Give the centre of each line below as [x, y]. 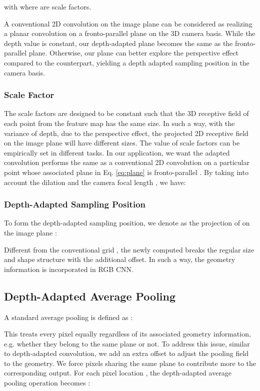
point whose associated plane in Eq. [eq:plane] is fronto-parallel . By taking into [126, 172]
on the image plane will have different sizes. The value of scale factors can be [122, 143]
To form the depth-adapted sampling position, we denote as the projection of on [127, 223]
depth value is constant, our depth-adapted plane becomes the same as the [118, 43]
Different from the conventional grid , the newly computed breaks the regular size [129, 249]
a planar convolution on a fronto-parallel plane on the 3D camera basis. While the [130, 33]
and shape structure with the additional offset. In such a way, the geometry [120, 259]
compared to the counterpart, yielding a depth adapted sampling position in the [127, 62]
